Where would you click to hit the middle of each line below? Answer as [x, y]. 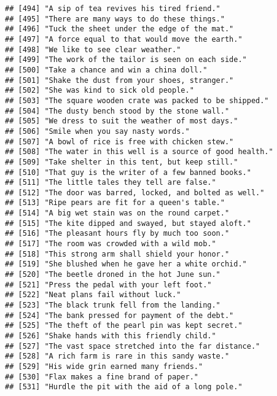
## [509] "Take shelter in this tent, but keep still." [122, 162]
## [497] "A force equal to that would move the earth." [124, 39]
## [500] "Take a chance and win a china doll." [106, 70]
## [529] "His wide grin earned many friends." [104, 366]
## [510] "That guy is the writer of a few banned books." [128, 172]
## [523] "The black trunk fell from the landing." [113, 305]
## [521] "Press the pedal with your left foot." [108, 285]
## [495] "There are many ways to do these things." [115, 19]
